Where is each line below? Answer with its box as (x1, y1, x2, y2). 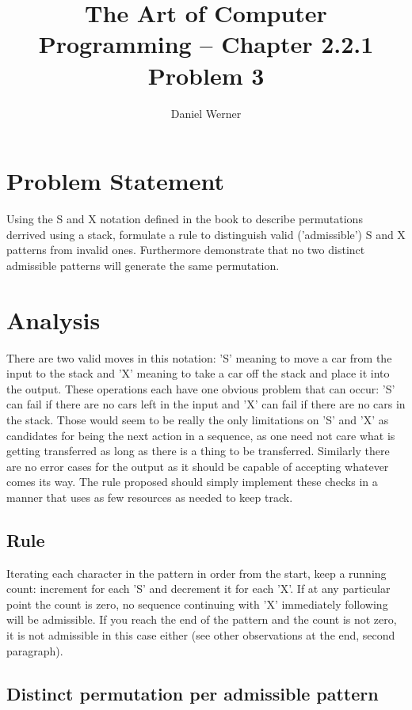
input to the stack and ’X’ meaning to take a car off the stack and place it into (6, 365, 390, 382)
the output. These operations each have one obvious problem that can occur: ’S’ (6, 380, 395, 397)
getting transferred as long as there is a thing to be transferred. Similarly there (6, 442, 390, 459)
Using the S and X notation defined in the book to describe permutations (6, 211, 363, 227)
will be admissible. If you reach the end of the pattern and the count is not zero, (6, 611, 397, 628)
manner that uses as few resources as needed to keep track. (6, 488, 293, 505)
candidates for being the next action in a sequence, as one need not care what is (6, 427, 395, 443)
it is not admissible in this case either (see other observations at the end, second (6, 627, 395, 644)
